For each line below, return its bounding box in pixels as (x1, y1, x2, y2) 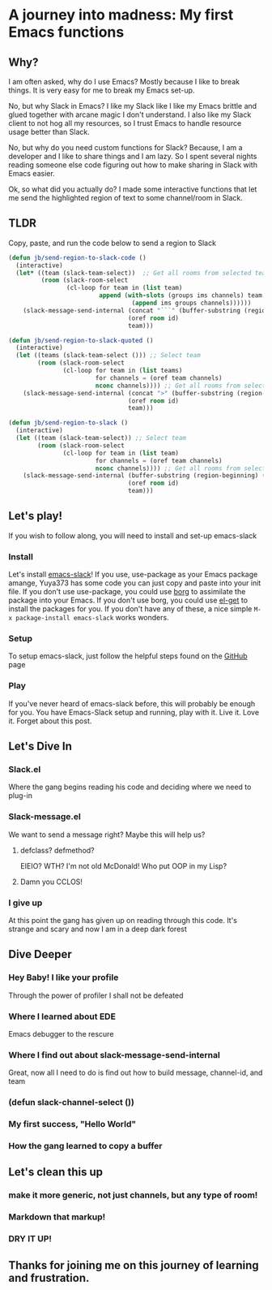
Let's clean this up (8, 1165, 104, 1179)
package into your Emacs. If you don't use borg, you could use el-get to (8, 595, 249, 606)
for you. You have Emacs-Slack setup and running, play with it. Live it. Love (8, 707, 260, 717)
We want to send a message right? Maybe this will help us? (8, 830, 206, 839)
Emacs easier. (8, 169, 55, 178)
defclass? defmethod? (19, 845, 95, 855)
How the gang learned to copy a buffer (8, 1141, 164, 1152)
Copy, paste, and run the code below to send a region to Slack (8, 238, 217, 248)
